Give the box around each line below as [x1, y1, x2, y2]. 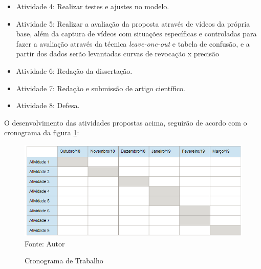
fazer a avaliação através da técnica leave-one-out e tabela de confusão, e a [16, 38, 250, 49]
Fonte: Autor [25, 238, 65, 249]
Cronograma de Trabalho [25, 255, 103, 266]
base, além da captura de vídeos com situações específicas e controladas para [16, 28, 257, 39]
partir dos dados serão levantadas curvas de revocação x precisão [16, 48, 219, 59]
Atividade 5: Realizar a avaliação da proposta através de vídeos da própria [16, 18, 250, 29]
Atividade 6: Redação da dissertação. [16, 65, 133, 76]
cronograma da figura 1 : [4, 127, 79, 138]
